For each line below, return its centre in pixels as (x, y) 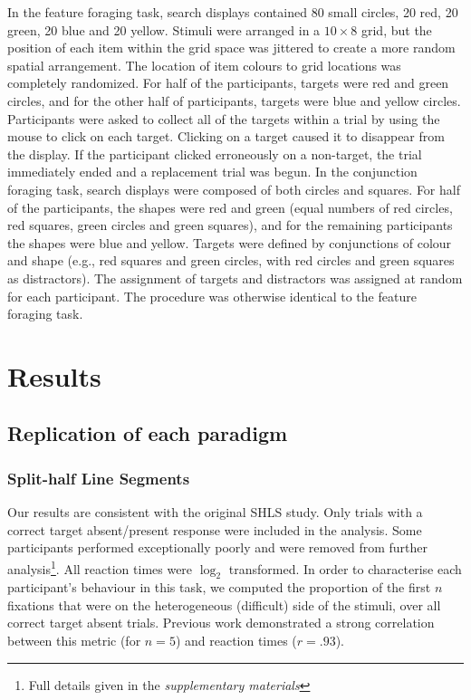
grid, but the (396, 29)
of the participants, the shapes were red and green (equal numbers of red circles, (230, 207)
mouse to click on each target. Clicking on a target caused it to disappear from (226, 136)
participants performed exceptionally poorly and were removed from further (218, 547)
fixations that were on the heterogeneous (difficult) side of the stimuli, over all (224, 604)
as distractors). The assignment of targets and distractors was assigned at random (235, 278)
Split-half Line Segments (99, 478)
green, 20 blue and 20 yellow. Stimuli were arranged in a (164, 29)
